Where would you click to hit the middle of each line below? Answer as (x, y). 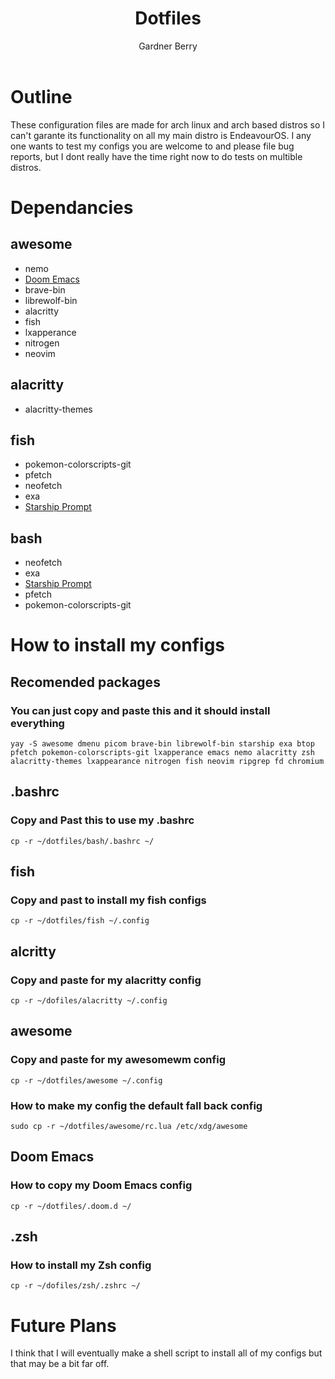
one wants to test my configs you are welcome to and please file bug (152, 146)
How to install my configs (118, 645)
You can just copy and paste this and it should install (140, 710)
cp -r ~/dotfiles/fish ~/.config (80, 921)
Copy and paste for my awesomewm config (118, 1060)
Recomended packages (85, 682)
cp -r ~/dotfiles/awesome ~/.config (86, 1080)
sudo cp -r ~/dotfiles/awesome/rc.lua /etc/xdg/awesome (129, 1127)
